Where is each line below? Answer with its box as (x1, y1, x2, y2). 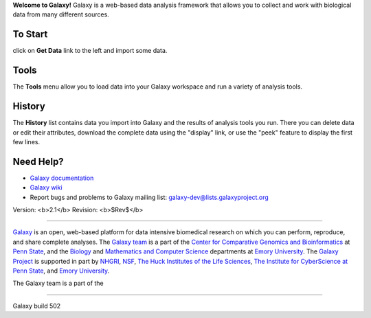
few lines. (12, 137, 41, 146)
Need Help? (12, 155, 65, 168)
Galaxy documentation (30, 174, 94, 182)
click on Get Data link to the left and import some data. (12, 47, 168, 55)
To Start (12, 28, 48, 41)
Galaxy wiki (30, 183, 63, 192)
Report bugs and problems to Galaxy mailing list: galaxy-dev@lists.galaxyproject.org (30, 193, 269, 201)
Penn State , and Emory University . (12, 266, 110, 275)
